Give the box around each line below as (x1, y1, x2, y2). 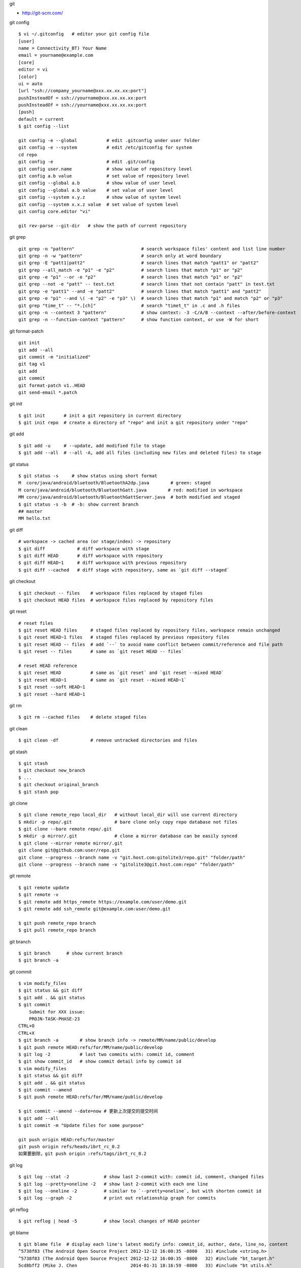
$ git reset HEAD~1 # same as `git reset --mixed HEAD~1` (18, 677, 187, 683)
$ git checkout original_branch (18, 782, 99, 788)
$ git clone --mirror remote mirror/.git (18, 840, 123, 846)
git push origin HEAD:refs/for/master (18, 1137, 115, 1142)
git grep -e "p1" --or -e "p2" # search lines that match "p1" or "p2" (18, 274, 243, 280)
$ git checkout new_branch (18, 767, 86, 773)
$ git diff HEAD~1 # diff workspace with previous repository (18, 560, 187, 566)
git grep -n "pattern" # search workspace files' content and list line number (18, 246, 286, 252)
